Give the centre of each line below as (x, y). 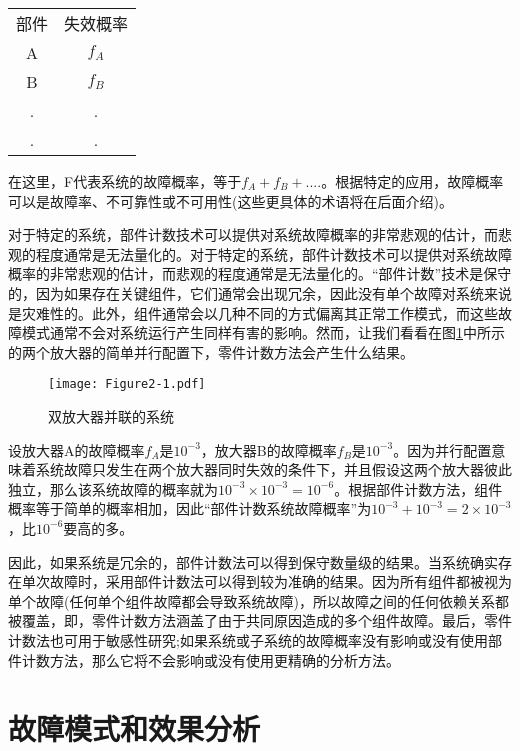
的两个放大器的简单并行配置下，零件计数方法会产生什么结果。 (211, 351)
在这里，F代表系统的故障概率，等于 (125, 181)
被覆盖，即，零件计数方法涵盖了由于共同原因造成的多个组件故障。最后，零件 (260, 620)
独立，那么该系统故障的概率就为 (113, 488)
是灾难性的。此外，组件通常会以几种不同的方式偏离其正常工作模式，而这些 (253, 312)
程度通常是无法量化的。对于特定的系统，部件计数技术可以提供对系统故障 (273, 253)
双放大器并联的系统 (111, 416)
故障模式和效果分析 (134, 728)
